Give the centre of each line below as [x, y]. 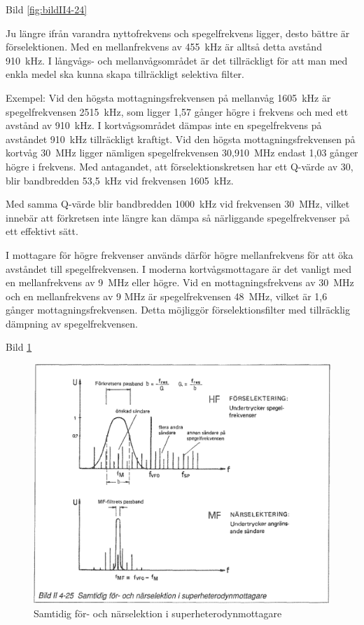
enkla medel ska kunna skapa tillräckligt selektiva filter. [125, 74]
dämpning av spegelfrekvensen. [72, 323]
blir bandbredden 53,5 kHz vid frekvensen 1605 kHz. [120, 180]
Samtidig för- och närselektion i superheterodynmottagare [158, 613]
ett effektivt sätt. [42, 231]
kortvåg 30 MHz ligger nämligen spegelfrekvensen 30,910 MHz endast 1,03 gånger [182, 153]
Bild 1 [19, 347]
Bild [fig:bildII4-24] [47, 9]
